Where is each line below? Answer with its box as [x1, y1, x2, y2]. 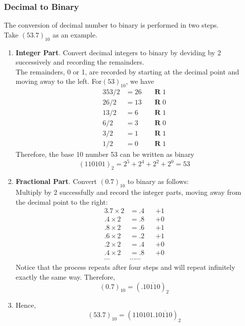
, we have [125, 76, 154, 86]
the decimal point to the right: [15, 196, 108, 207]
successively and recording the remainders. [15, 57, 144, 67]
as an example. [52, 29, 98, 39]
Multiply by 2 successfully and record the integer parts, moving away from [15, 187, 242, 197]
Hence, [15, 300, 36, 310]
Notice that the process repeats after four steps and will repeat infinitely [15, 262, 236, 272]
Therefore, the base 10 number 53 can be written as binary [15, 149, 195, 159]
